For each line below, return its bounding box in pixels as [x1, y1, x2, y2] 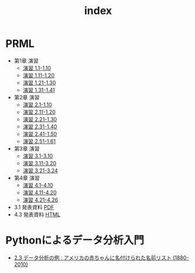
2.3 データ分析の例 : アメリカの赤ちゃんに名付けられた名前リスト [14, 254, 172, 261]
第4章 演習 [14, 174, 40, 181]
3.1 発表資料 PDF [14, 203, 54, 210]
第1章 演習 [14, 57, 39, 64]
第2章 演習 [14, 94, 40, 101]
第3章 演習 [14, 145, 40, 152]
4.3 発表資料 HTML [14, 211, 60, 218]
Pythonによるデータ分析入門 [5, 234, 144, 247]
